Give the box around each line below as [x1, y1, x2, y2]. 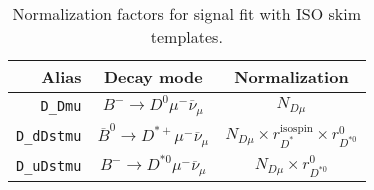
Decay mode [103, 65, 203, 88]
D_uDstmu [16, 157, 82, 174]
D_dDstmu [16, 127, 82, 144]
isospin [279, 122, 313, 134]
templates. [150, 25, 223, 48]
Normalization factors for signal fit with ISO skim [12, 2, 362, 25]
